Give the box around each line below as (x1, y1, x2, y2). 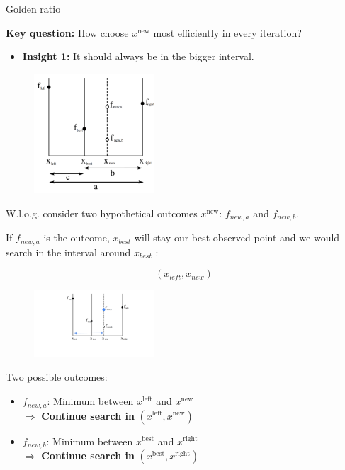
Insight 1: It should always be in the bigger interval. (22, 49, 254, 64)
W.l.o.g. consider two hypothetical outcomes (6, 205, 198, 220)
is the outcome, (43, 230, 110, 245)
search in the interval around (6, 244, 131, 259)
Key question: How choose (6, 25, 129, 40)
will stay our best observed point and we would (134, 230, 340, 245)
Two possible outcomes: (6, 369, 108, 384)
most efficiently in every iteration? (153, 25, 302, 40)
